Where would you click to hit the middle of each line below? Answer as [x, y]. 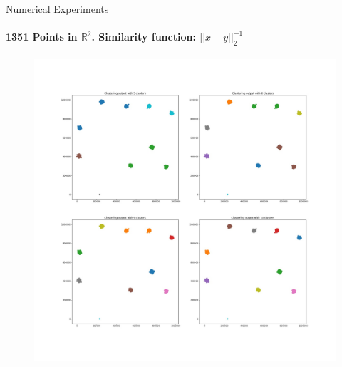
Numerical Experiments [57, 9]
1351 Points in [42, 37]
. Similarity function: [144, 37]
